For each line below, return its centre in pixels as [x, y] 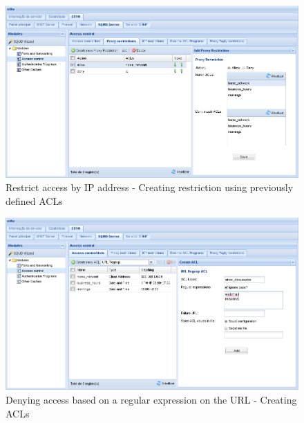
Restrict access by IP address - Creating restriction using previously [150, 187]
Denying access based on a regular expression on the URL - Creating [151, 399]
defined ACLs [34, 200]
